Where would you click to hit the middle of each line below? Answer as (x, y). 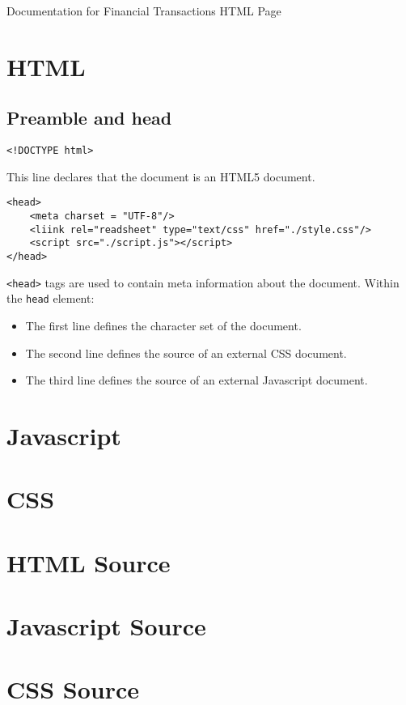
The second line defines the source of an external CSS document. (186, 352)
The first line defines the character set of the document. (163, 326)
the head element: (51, 298)
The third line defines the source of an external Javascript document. (197, 380)
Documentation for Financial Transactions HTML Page (144, 11)
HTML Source (89, 562)
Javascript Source (106, 626)
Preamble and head (89, 118)
